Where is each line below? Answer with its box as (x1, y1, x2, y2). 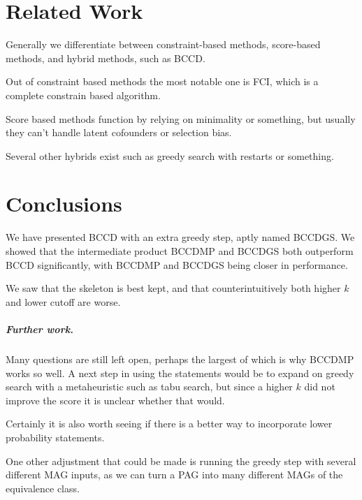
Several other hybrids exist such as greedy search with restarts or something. (6, 148, 334, 163)
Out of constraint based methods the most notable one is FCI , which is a (6, 74, 319, 89)
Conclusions (6, 189, 122, 218)
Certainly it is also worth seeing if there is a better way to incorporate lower (6, 416, 333, 431)
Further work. (6, 321, 74, 336)
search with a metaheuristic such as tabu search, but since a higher (6, 379, 293, 394)
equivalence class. (6, 480, 80, 495)
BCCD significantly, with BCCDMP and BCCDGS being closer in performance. (6, 257, 348, 272)
